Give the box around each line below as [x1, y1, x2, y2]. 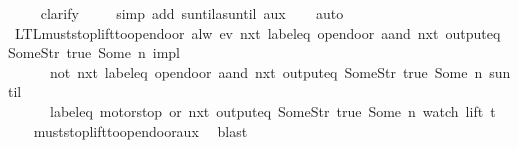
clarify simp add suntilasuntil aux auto [40, 3, 344, 23]
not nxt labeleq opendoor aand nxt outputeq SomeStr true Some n [49, 61, 483, 82]
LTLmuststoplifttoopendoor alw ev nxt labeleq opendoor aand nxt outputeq [14, 22, 501, 43]
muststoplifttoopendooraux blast [33, 120, 248, 141]
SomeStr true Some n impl [8, 42, 180, 63]
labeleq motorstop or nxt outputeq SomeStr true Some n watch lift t [49, 100, 496, 121]
